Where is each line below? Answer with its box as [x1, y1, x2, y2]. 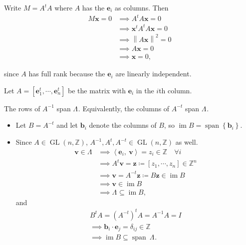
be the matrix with [68, 85, 126, 95]
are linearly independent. [115, 68, 192, 79]
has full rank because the [28, 68, 105, 79]
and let [56, 120, 78, 130]
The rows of [4, 103, 40, 113]
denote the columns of [89, 120, 157, 130]
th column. [159, 85, 192, 95]
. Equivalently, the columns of [78, 103, 170, 113]
